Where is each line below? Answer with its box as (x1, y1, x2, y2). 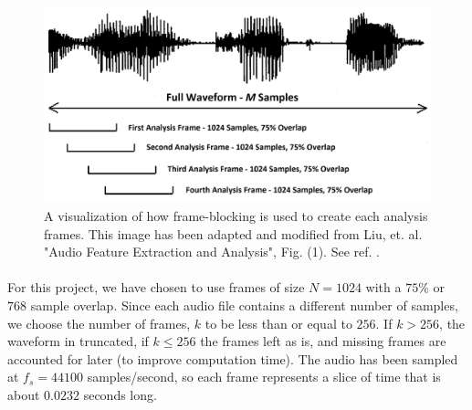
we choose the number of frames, (7, 313, 191, 332)
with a (365, 278, 402, 297)
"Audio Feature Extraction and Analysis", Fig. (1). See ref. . (44, 242, 380, 261)
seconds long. (83, 385, 157, 405)
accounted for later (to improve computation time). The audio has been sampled (7, 349, 458, 368)
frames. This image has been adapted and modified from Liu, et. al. (44, 224, 423, 243)
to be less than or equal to (205, 313, 352, 332)
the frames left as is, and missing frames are (200, 331, 446, 351)
